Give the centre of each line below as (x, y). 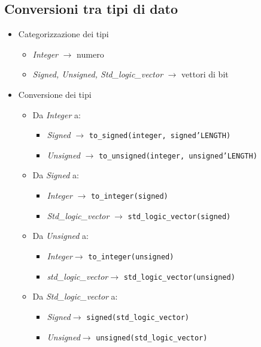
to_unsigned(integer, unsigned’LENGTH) (178, 156)
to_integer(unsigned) (131, 257)
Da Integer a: (57, 114)
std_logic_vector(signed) (179, 216)
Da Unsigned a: (60, 236)
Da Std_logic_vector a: (75, 296)
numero (90, 54)
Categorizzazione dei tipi (63, 34)
